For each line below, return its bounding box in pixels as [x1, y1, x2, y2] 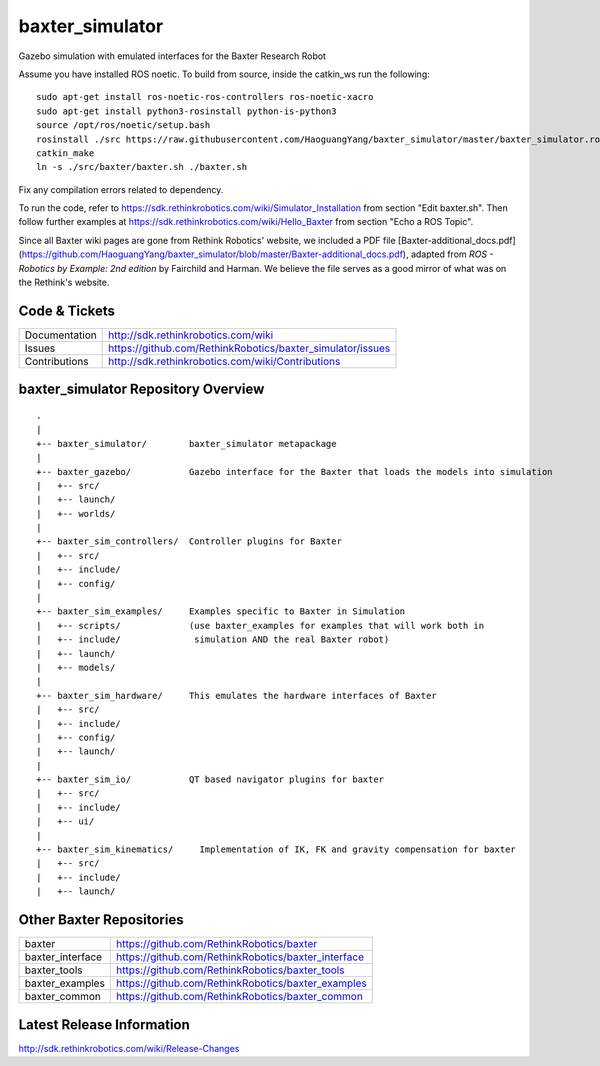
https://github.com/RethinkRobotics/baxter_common [116, 990, 364, 1004]
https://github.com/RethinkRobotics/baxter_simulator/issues [108, 341, 391, 355]
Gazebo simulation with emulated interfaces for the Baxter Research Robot [18, 50, 327, 62]
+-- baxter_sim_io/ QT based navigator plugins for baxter [36, 774, 385, 785]
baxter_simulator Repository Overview [18, 381, 265, 398]
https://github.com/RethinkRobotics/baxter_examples [116, 976, 367, 990]
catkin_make [36, 147, 95, 159]
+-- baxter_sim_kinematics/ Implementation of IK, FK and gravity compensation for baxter [36, 844, 517, 855]
